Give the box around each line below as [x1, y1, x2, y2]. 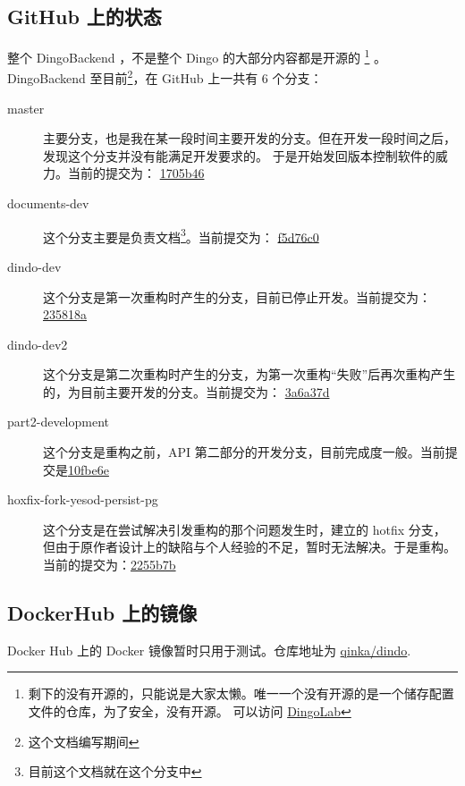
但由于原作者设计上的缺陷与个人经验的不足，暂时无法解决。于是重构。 [43, 537, 456, 556]
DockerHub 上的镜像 [7, 599, 198, 627]
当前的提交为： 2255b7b [43, 555, 176, 574]
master [7, 98, 45, 117]
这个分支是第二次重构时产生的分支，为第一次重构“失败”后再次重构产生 [43, 365, 456, 384]
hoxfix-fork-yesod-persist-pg [7, 490, 158, 509]
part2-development [7, 412, 109, 431]
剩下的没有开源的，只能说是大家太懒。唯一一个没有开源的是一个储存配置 [28, 684, 454, 703]
